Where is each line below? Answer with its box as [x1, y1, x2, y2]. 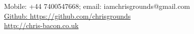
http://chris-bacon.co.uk [4, 20, 79, 31]
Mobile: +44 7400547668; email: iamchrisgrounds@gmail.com [4, 1, 190, 11]
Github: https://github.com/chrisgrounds [4, 10, 131, 21]
